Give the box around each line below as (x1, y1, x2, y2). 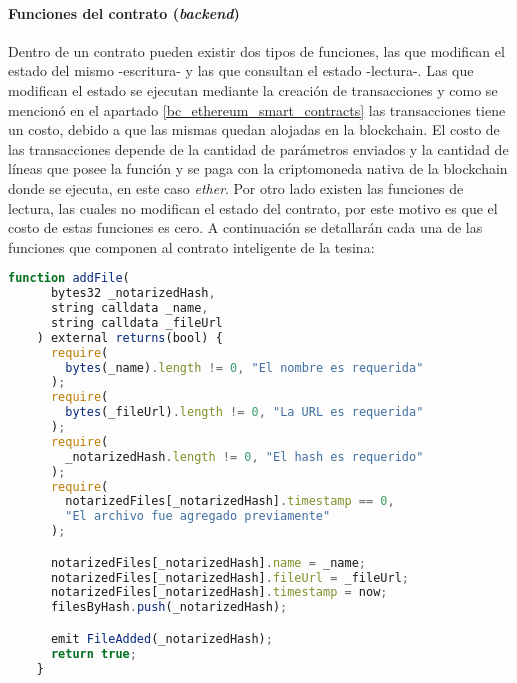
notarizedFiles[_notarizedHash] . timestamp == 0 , (65, 494, 395, 509)
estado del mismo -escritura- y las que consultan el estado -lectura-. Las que (8, 60, 474, 81)
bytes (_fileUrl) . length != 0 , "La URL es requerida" (65, 405, 424, 420)
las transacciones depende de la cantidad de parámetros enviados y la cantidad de (8, 138, 509, 159)
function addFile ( (8, 271, 130, 286)
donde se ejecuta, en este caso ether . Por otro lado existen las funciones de (8, 177, 464, 198)
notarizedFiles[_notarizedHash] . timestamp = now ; (50, 585, 388, 600)
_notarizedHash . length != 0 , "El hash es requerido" (65, 449, 424, 464)
